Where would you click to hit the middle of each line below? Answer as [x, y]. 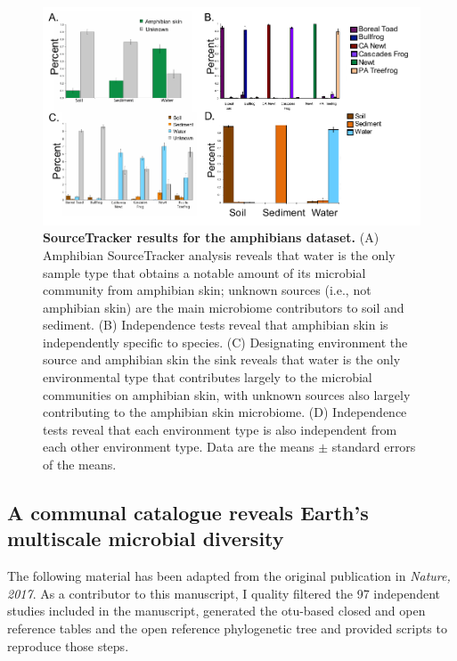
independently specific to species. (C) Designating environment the [225, 342]
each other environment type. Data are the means [179, 447]
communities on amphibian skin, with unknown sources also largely [227, 394]
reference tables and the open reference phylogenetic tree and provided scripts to [227, 628]
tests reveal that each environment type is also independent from [220, 429]
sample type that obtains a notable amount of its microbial [204, 272]
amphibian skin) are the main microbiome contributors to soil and [224, 307]
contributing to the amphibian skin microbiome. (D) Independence [225, 412]
